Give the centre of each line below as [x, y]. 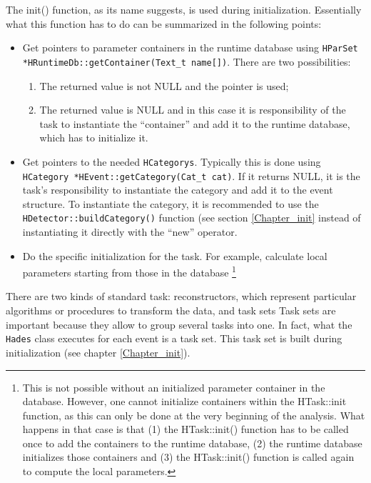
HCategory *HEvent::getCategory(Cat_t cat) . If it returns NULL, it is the [191, 175]
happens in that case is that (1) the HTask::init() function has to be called [185, 429]
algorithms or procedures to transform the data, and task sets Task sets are [171, 310]
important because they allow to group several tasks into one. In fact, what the [179, 324]
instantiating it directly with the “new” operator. [130, 232]
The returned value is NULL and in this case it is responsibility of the [193, 110]
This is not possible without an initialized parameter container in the [174, 387]
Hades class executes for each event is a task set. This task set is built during [174, 338]
